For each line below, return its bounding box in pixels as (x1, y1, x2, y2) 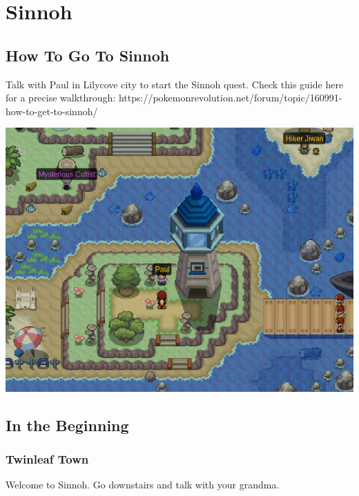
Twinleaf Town (6, 450, 89, 468)
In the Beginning (6, 414, 129, 435)
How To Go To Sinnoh (6, 44, 170, 66)
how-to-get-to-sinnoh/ (6, 103, 98, 118)
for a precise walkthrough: (6, 90, 116, 105)
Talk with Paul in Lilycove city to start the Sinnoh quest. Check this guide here (6, 77, 344, 91)
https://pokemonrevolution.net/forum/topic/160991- (118, 90, 342, 105)
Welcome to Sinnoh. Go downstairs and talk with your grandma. (6, 477, 280, 492)
